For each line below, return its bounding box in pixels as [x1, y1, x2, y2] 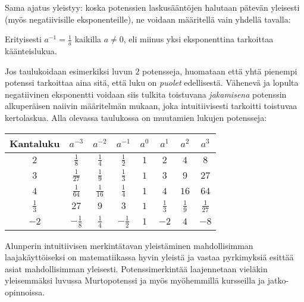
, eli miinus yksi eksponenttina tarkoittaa [123, 33, 274, 45]
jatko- [267, 274, 289, 287]
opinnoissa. [5, 286, 45, 298]
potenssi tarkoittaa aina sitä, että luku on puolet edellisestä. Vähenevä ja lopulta [5, 76, 299, 89]
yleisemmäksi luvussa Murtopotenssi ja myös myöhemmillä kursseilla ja [5, 274, 265, 287]
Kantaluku [10, 136, 60, 150]
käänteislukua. [5, 45, 57, 57]
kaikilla [74, 33, 102, 45]
